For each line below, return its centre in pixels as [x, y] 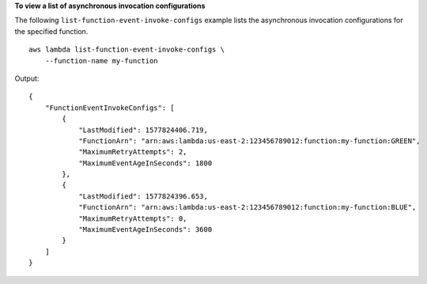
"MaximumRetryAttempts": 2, [133, 152]
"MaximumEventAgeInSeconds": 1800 [145, 163]
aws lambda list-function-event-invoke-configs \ [127, 50]
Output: [27, 78]
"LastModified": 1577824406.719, [144, 130]
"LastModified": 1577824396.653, [144, 196]
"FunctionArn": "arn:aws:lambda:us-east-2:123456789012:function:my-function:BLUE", [248, 207]
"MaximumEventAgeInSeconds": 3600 [145, 230]
